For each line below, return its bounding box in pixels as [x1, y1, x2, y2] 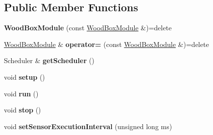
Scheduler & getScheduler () [4, 55, 95, 66]
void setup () [4, 71, 45, 82]
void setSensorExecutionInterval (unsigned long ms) [4, 121, 172, 131]
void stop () [4, 105, 41, 115]
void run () [4, 88, 39, 98]
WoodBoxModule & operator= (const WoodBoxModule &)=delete [4, 39, 209, 49]
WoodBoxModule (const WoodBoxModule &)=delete [4, 22, 172, 33]
